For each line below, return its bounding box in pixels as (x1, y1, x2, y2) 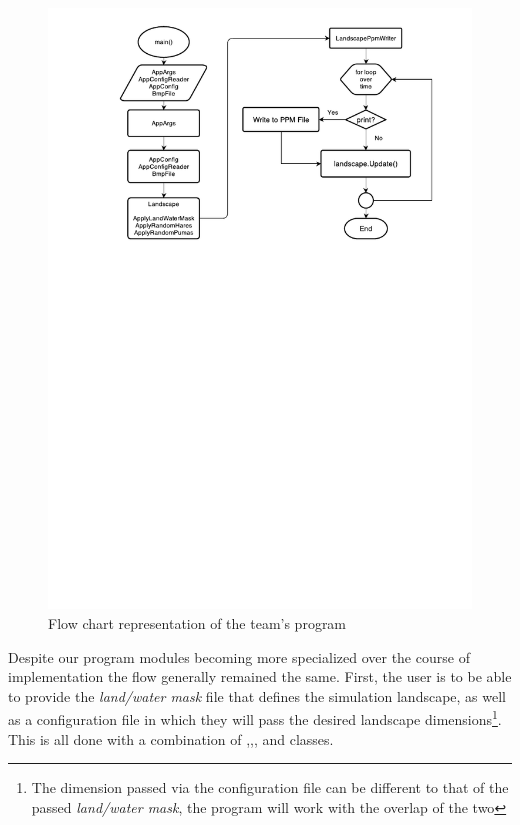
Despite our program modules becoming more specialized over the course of (8, 646, 470, 667)
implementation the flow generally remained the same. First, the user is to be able (8, 666, 512, 687)
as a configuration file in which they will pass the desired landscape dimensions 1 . (8, 706, 502, 729)
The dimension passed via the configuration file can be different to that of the (31, 777, 509, 798)
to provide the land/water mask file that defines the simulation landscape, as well (8, 685, 506, 706)
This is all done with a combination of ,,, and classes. (8, 728, 334, 749)
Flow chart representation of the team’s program (48, 612, 347, 633)
